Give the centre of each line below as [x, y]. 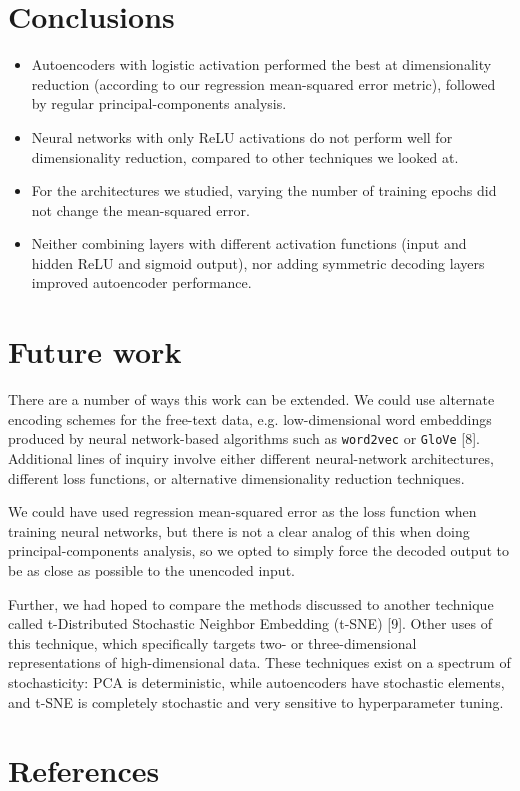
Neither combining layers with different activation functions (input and [249, 243]
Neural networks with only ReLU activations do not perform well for [242, 136]
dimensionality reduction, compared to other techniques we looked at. [245, 156]
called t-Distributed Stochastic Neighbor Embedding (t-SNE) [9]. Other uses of [250, 623]
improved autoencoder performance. [141, 282]
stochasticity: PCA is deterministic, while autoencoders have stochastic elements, [256, 681]
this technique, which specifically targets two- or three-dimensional [212, 642]
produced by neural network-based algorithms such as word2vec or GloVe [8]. [244, 438]
